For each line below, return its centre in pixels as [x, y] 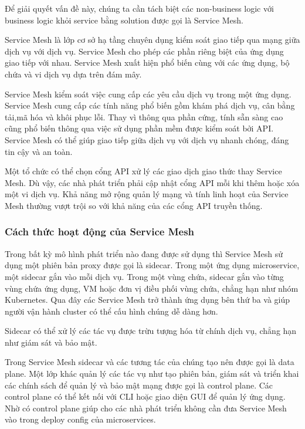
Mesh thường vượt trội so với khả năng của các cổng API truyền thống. [134, 205]
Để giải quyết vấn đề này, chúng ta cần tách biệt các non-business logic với [139, 8]
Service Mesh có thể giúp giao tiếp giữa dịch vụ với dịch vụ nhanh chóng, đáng [147, 139]
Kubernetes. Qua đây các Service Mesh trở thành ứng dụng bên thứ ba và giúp [148, 300]
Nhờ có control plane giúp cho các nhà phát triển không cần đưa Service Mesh [146, 408]
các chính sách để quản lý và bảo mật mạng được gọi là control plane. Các [139, 385]
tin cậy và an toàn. [39, 151]
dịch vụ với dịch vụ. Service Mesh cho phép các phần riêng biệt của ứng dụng [144, 51]
